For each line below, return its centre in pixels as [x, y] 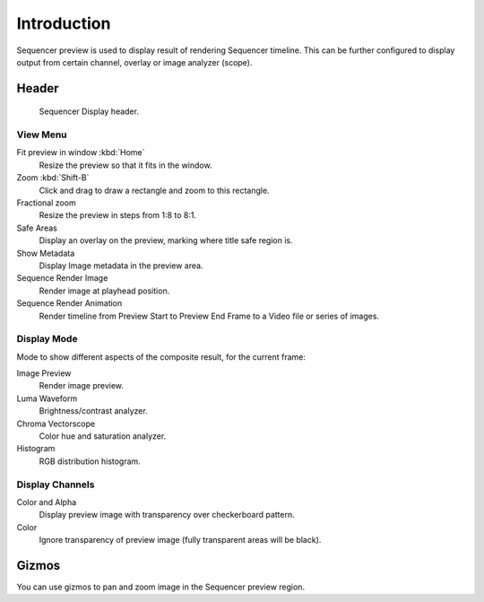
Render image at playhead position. [104, 291]
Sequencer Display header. [89, 111]
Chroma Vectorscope [56, 423]
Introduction [64, 23]
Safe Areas [37, 228]
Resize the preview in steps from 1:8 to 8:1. [118, 215]
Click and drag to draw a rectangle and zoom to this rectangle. [154, 190]
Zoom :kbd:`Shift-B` [53, 178]
